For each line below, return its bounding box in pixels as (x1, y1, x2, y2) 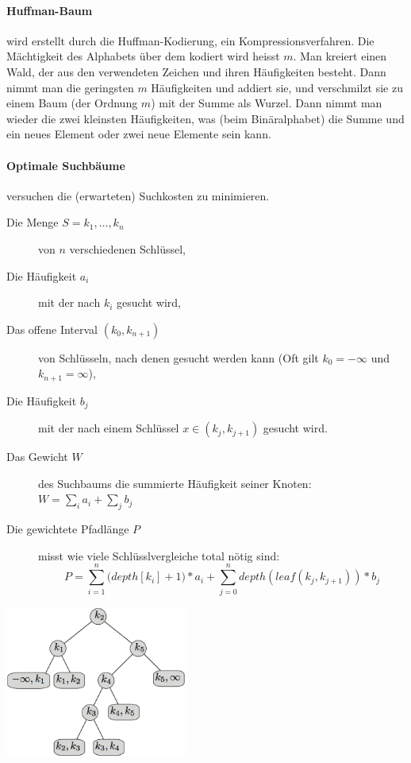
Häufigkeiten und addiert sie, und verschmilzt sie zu (151, 79, 403, 95)
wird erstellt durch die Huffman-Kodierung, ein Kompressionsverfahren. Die (6, 32, 375, 48)
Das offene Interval (6, 320, 98, 337)
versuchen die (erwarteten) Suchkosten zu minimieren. (6, 187, 270, 203)
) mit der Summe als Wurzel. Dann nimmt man (151, 95, 382, 111)
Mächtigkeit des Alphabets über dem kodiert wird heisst (6, 48, 280, 64)
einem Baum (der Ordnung (6, 95, 138, 111)
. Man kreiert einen (293, 48, 387, 64)
